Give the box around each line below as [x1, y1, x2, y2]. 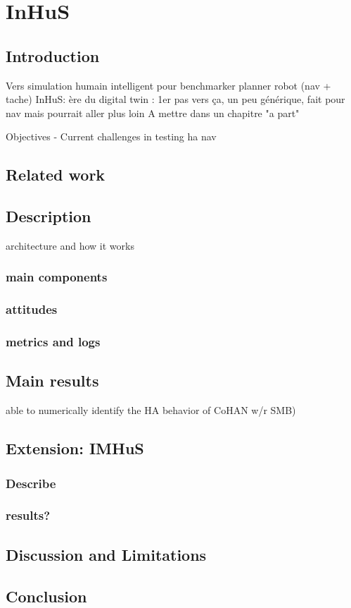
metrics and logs [6, 333, 101, 351]
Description [6, 205, 91, 227]
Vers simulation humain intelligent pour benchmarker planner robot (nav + [6, 78, 331, 92]
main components [6, 268, 108, 286]
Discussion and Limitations [6, 543, 207, 565]
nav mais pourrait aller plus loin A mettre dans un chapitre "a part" [6, 105, 300, 120]
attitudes [6, 300, 58, 318]
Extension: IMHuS [6, 437, 144, 459]
